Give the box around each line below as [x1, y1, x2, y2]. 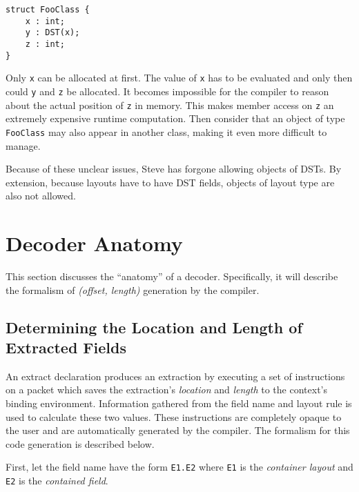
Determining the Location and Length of [6, 316, 302, 337]
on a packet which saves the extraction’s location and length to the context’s [6, 382, 327, 397]
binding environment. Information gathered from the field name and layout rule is [6, 395, 352, 410]
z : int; [25, 39, 65, 49]
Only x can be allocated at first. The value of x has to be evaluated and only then [6, 70, 353, 85]
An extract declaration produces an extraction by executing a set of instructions [6, 368, 345, 383]
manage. [6, 138, 41, 152]
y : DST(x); [25, 28, 80, 38]
